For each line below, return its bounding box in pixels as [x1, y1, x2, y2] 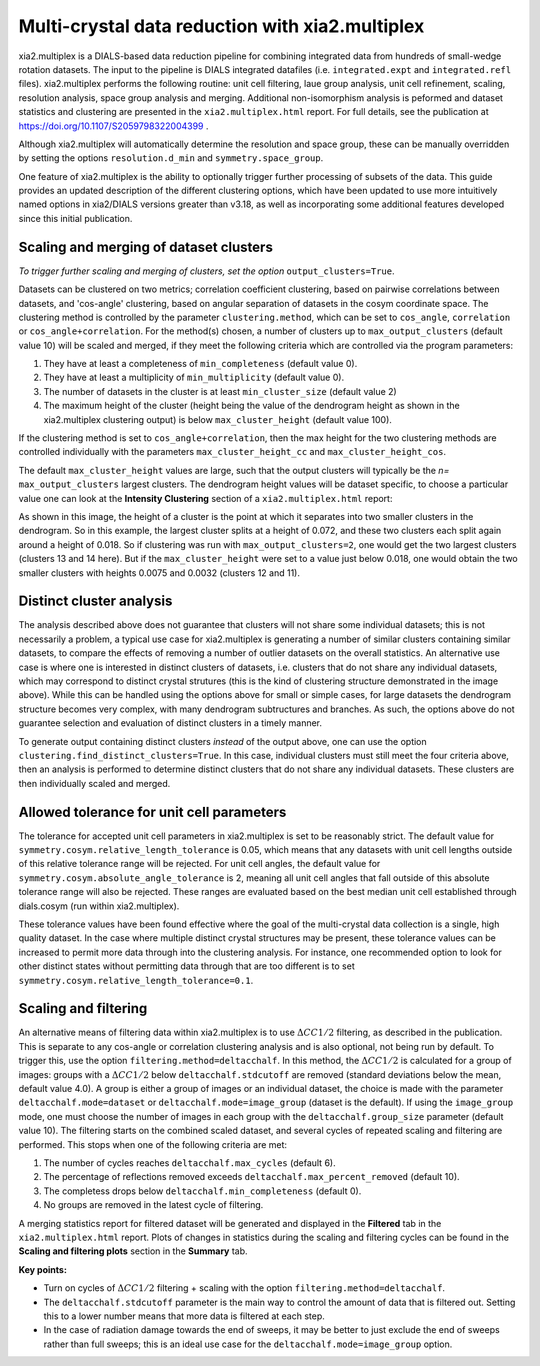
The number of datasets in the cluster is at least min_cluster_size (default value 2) [43, 385, 397, 397]
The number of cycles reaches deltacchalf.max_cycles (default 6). [43, 1157, 336, 1169]
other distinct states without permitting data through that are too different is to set [18, 960, 355, 972]
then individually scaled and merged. [18, 777, 171, 789]
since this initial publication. [18, 212, 133, 224]
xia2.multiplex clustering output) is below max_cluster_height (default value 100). [43, 413, 392, 425]
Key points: [18, 1263, 67, 1275]
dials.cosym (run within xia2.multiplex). [18, 900, 180, 912]
